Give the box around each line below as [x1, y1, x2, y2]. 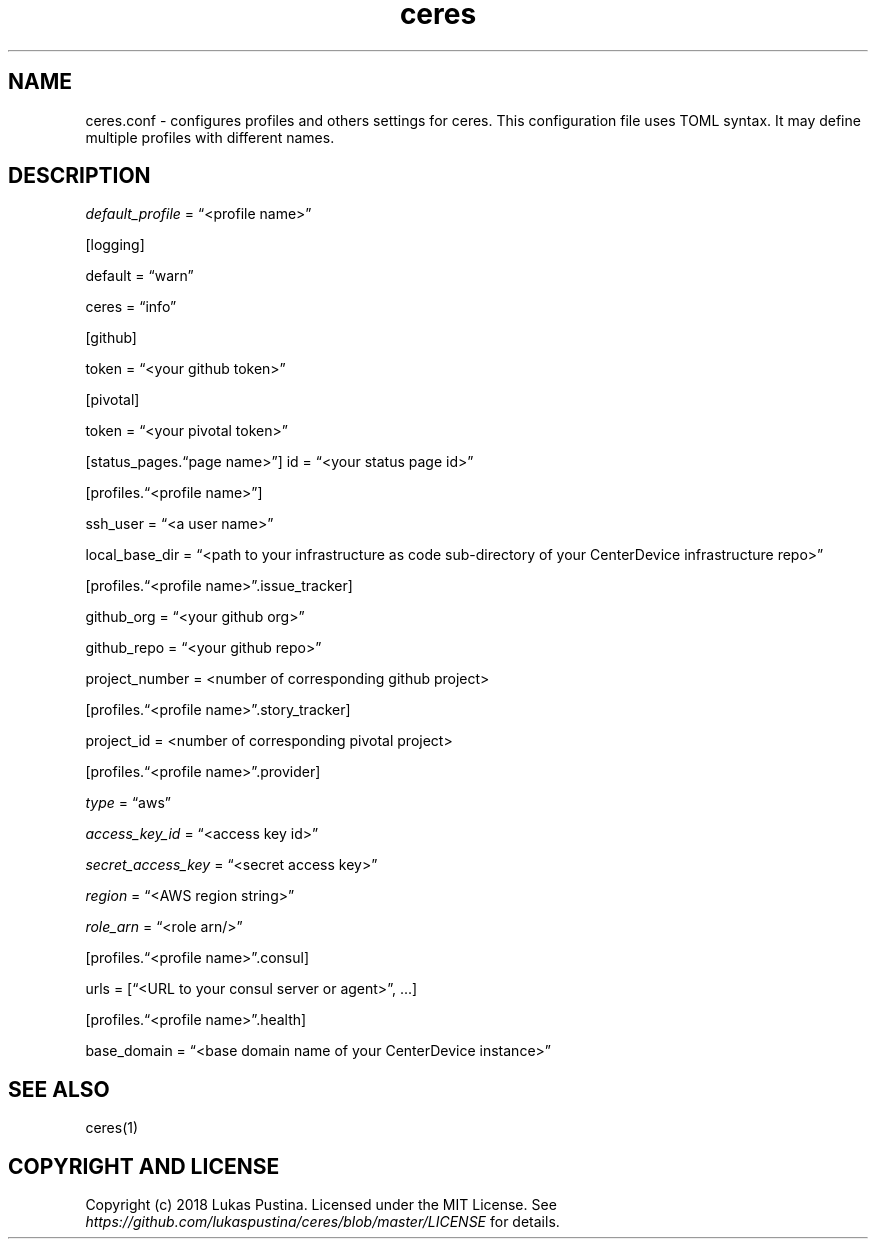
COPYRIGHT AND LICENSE [8, 1153, 280, 1179]
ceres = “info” [85, 298, 177, 316]
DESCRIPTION [8, 163, 151, 189]
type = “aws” [85, 794, 171, 812]
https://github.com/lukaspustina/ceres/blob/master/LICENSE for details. [85, 1213, 560, 1231]
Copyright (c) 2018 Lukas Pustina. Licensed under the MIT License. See [85, 1196, 557, 1214]
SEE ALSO [8, 1076, 110, 1102]
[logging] [85, 236, 145, 254]
